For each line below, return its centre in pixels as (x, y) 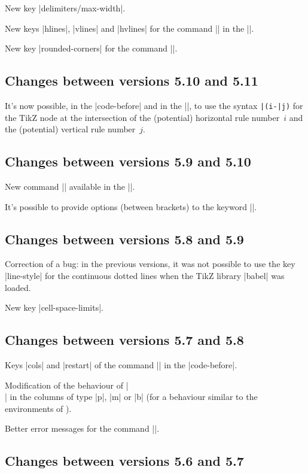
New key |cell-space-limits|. (54, 307)
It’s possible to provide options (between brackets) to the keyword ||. (131, 206)
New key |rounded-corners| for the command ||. (91, 48)
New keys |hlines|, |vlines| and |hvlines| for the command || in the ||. (129, 28)
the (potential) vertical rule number (70, 129)
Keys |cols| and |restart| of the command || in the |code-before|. (121, 365)
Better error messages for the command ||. (82, 428)
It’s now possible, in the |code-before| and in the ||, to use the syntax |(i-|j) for (154, 105)
